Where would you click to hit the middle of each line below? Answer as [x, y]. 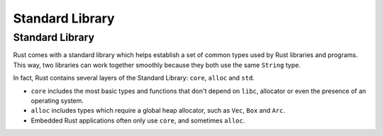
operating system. [57, 100]
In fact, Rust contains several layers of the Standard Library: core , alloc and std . [134, 78]
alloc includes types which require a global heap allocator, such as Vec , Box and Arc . [158, 111]
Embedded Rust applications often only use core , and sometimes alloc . [138, 120]
